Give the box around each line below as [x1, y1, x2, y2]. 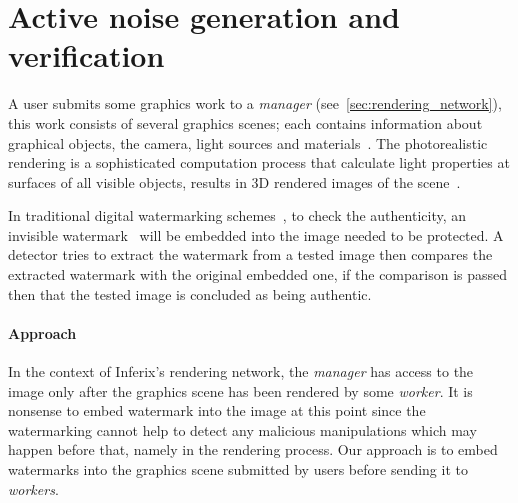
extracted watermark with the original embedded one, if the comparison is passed [8, 264, 508, 285]
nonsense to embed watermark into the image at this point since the [8, 400, 426, 421]
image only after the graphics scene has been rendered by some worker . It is [8, 380, 473, 401]
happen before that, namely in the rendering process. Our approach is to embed [8, 439, 498, 460]
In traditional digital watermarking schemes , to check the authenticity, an [8, 205, 467, 226]
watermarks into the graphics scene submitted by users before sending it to [8, 459, 468, 480]
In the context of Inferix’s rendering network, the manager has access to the [8, 361, 474, 382]
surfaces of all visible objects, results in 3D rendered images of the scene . [8, 171, 461, 192]
